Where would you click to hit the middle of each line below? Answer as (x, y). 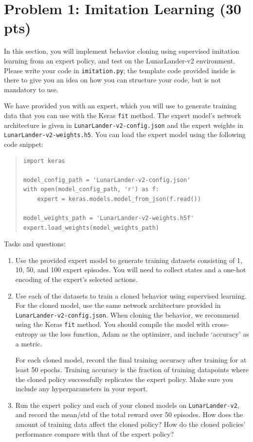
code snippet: (24, 144)
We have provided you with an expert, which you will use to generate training (120, 106)
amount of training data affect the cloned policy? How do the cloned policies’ (130, 424)
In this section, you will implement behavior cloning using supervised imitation (122, 51)
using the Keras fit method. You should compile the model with (112, 324)
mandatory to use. (31, 89)
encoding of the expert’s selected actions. (76, 279)
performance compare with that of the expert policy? (95, 433)
